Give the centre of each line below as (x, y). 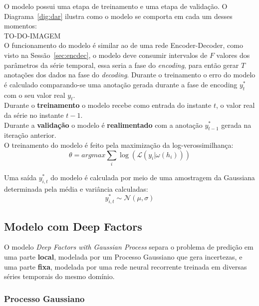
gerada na (236, 125)
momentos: (20, 26)
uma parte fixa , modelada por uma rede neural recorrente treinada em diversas (126, 266)
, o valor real (235, 105)
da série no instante (34, 115)
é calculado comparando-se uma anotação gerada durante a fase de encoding (121, 84)
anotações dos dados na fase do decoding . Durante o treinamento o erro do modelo (130, 75)
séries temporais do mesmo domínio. (59, 276)
